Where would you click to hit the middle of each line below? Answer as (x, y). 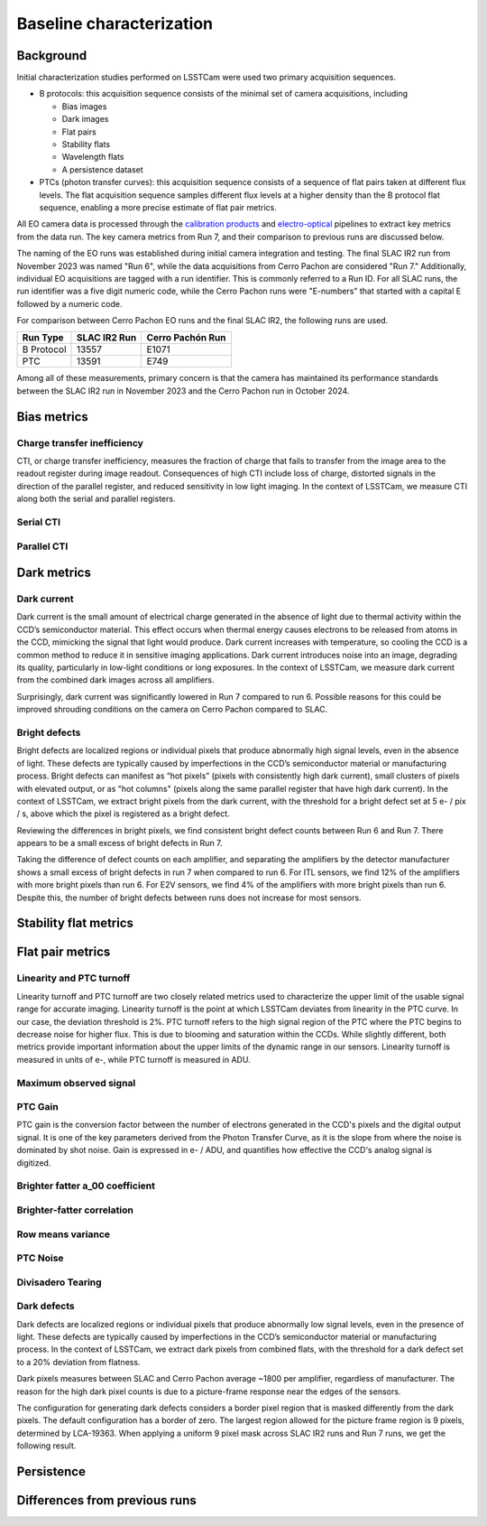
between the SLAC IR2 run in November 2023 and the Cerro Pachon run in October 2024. (183, 391)
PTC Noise (40, 1258)
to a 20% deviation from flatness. (78, 1362)
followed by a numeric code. (69, 303)
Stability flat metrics (75, 923)
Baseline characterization (115, 23)
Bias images (84, 106)
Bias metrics (53, 417)
